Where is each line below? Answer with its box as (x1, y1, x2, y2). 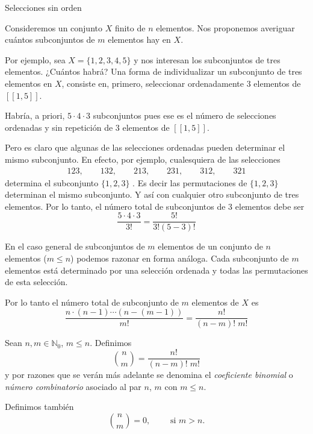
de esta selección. (5, 275, 68, 288)
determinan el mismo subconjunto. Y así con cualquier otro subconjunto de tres (5, 188, 299, 201)
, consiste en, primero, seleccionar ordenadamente (61, 77, 244, 89)
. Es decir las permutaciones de (132, 176, 247, 189)
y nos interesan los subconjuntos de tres (134, 53, 280, 66)
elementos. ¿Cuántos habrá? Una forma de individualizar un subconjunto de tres (5, 65, 302, 78)
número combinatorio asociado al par (5, 380, 141, 392)
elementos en (5, 77, 52, 89)
